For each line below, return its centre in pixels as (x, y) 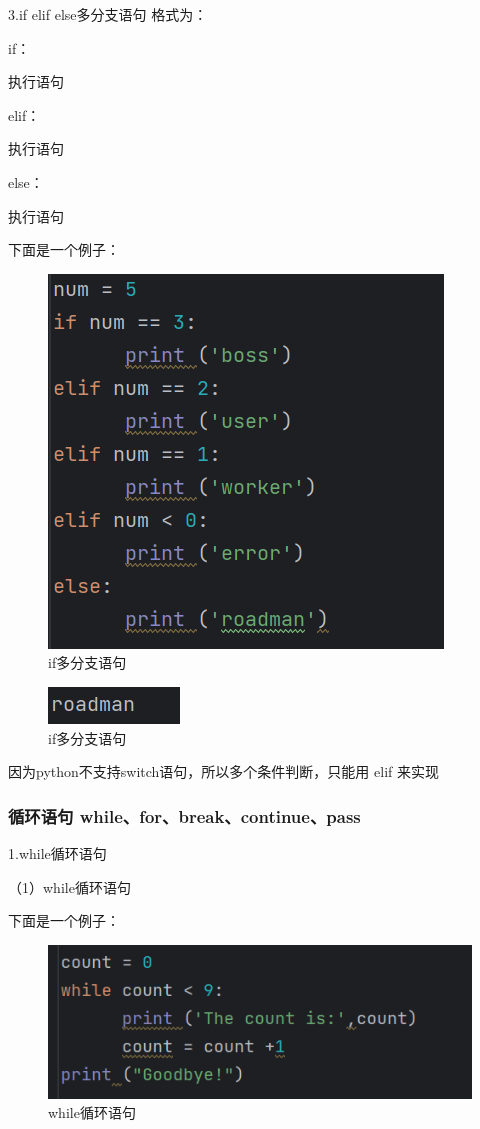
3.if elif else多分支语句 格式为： (108, 14)
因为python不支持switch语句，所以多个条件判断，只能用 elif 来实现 (223, 771)
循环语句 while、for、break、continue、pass (184, 815)
